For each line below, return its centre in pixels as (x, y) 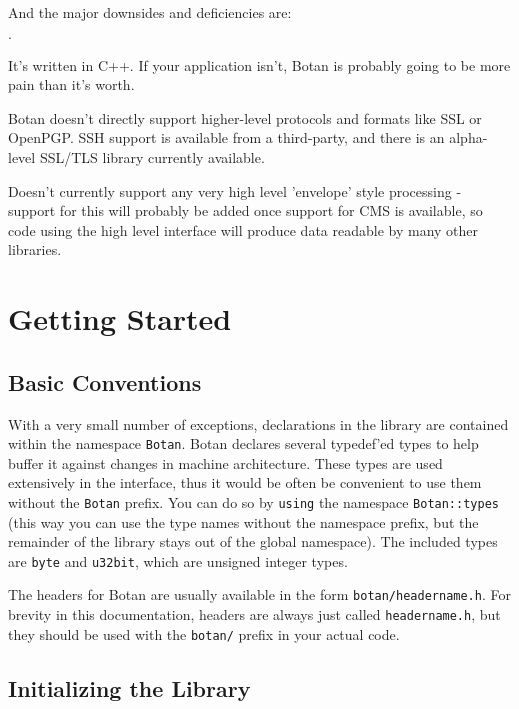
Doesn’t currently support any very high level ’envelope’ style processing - (235, 190)
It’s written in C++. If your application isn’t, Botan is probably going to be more (259, 64)
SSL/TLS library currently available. (152, 156)
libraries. (35, 249)
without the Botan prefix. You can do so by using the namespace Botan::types (253, 501)
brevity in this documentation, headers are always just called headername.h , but (254, 614)
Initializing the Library (129, 687)
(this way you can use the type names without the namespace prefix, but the (243, 521)
